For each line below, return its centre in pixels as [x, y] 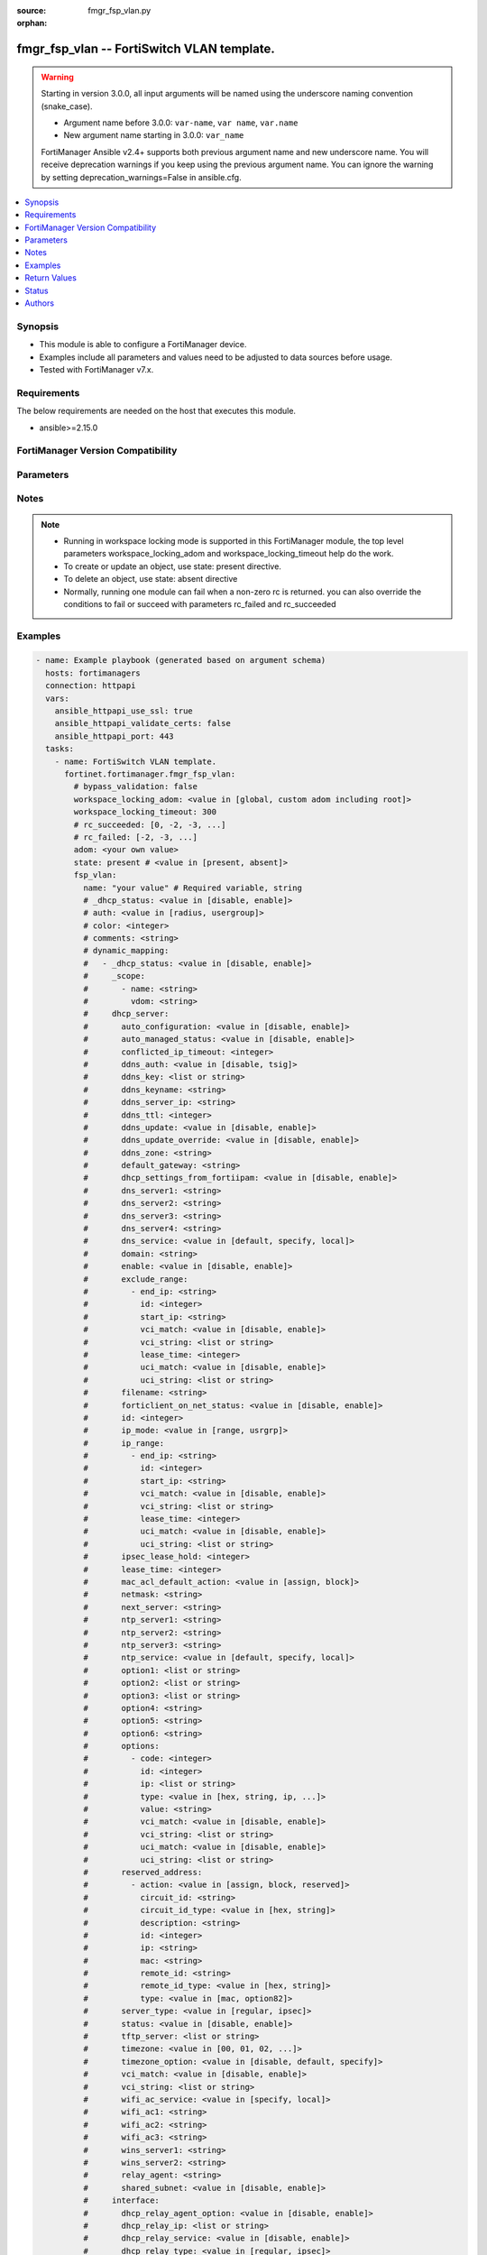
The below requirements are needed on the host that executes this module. [156, 411]
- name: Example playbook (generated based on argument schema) [181, 660]
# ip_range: [124, 1443]
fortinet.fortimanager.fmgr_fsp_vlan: [150, 774]
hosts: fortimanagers [93, 673]
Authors [39, 303]
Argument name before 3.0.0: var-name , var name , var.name [181, 123]
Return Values [51, 278]
